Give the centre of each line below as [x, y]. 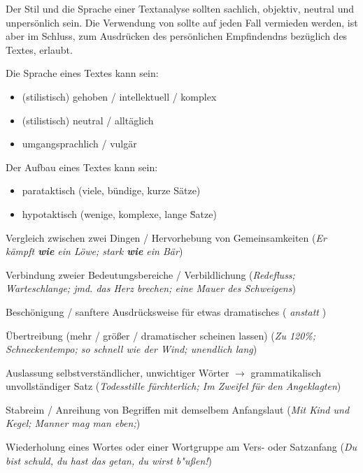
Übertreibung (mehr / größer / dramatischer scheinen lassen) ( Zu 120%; [161, 335]
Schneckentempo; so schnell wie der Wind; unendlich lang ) [131, 349]
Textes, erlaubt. [39, 49]
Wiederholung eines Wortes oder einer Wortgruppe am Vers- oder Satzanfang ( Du [181, 447]
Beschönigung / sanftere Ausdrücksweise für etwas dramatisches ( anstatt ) [166, 311]
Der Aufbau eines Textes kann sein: [82, 167]
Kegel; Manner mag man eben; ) [73, 423]
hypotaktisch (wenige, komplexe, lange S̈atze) [119, 213]
